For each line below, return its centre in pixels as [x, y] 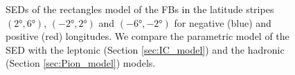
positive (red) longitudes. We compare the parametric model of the [147, 36]
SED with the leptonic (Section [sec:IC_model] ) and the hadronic [145, 49]
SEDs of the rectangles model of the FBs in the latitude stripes [140, 9]
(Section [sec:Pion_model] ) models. [81, 63]
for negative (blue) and [223, 22]
